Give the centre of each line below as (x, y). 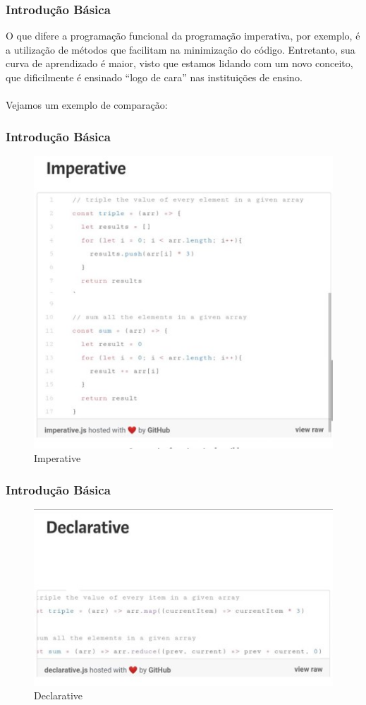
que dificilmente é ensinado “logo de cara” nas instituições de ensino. (154, 77)
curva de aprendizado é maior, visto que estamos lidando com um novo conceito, (179, 63)
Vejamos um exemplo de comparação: (87, 105)
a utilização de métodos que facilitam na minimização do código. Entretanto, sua (181, 49)
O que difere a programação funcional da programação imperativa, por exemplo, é (183, 36)
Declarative (59, 695)
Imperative (57, 458)
